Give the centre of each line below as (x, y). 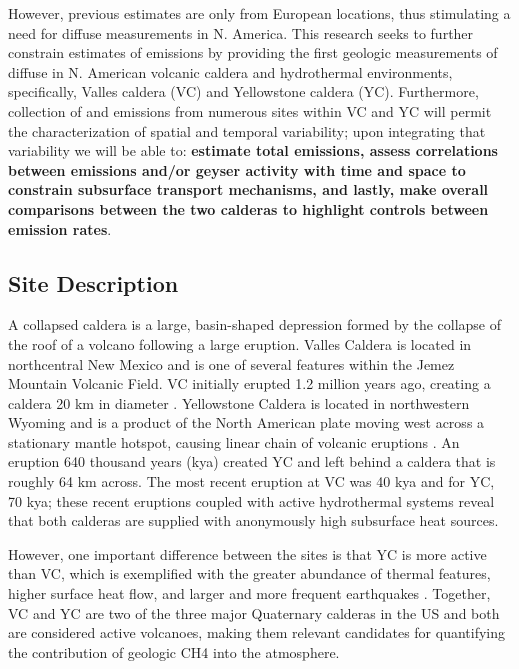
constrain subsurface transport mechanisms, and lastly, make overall (248, 189)
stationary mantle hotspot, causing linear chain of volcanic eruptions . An (234, 441)
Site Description (93, 282)
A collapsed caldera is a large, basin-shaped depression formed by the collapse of (255, 324)
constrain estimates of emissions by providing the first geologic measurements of (253, 52)
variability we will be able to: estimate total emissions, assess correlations (253, 150)
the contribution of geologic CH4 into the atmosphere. (174, 651)
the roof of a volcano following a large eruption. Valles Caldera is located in (240, 343)
